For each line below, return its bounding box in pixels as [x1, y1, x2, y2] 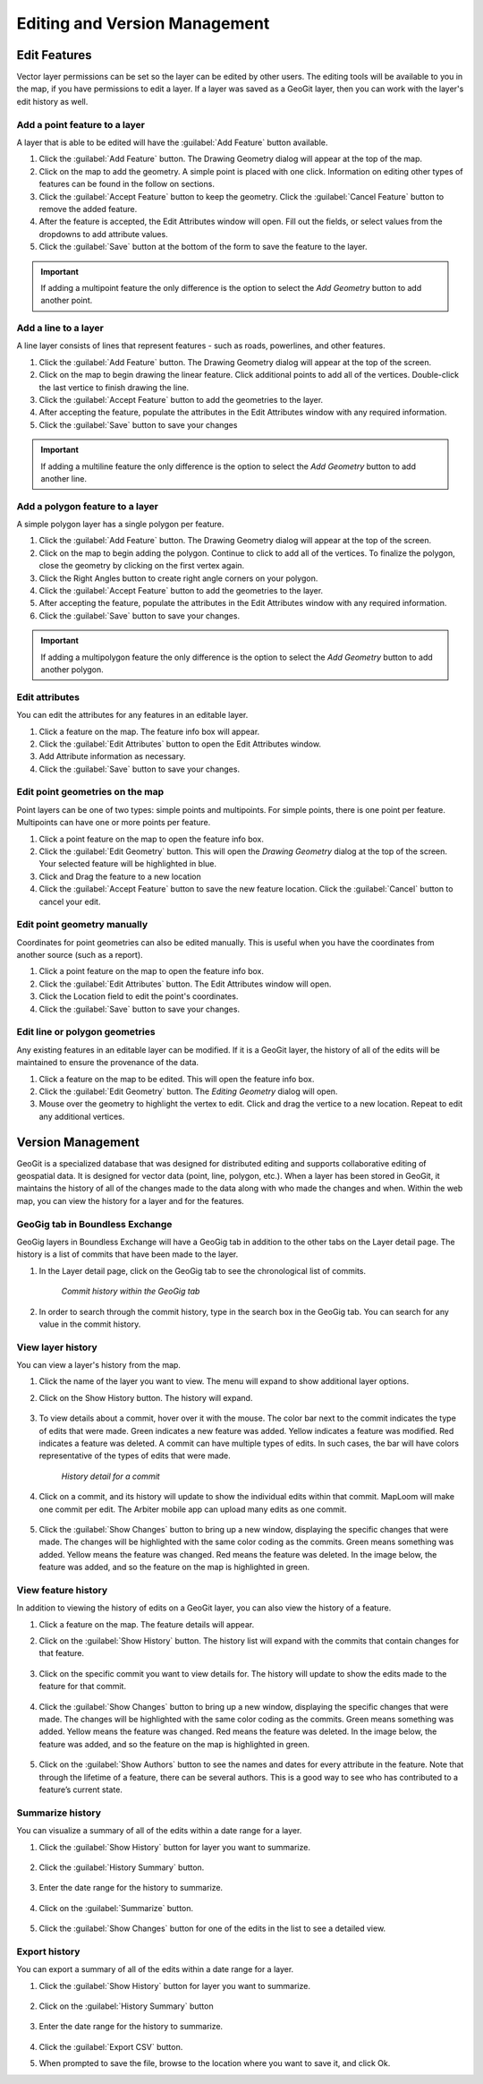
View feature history [16, 1584, 107, 1596]
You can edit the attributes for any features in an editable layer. [16, 710, 249, 721]
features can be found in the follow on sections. [38, 179, 215, 190]
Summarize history [16, 1806, 102, 1819]
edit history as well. [16, 96, 89, 107]
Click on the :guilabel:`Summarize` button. [38, 1902, 194, 1913]
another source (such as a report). [16, 950, 143, 961]
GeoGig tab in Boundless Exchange [16, 1217, 173, 1230]
